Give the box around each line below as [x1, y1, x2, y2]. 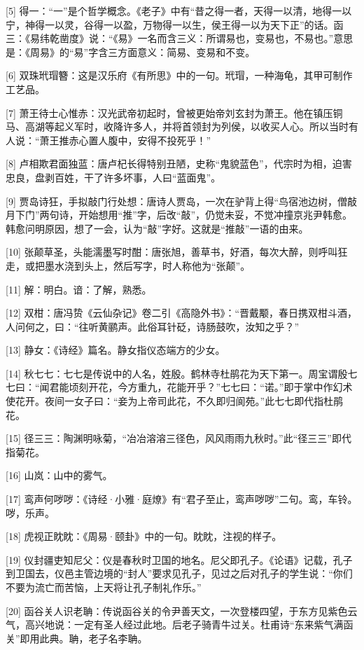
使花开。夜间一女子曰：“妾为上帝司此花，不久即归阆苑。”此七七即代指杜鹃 [6, 394, 344, 408]
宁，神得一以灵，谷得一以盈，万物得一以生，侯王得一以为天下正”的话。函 [6, 17, 344, 32]
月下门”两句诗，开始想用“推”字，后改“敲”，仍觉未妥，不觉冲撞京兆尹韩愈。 [6, 207, 353, 222]
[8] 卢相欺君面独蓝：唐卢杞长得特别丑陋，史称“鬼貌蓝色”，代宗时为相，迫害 [6, 156, 352, 171]
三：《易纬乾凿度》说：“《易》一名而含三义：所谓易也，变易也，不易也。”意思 [6, 31, 353, 46]
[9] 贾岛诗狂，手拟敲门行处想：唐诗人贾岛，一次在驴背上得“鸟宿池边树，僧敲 [6, 193, 358, 208]
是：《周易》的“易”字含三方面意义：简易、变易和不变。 [6, 44, 255, 59]
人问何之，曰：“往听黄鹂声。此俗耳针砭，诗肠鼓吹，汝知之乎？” [6, 319, 300, 333]
